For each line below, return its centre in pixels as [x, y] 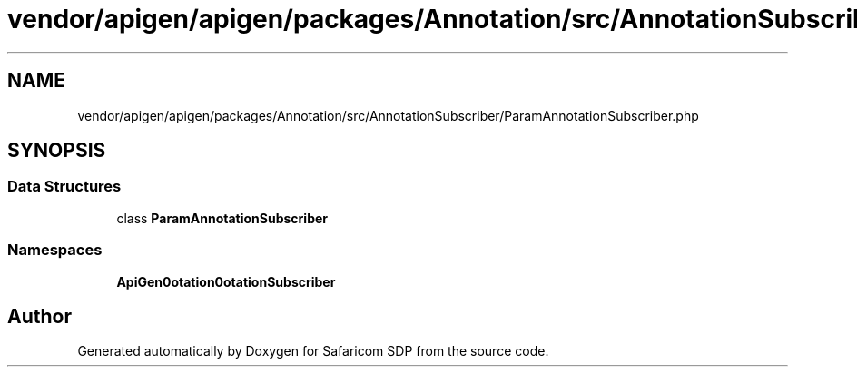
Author [39, 316]
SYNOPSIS [57, 151]
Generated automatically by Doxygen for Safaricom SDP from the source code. [313, 351]
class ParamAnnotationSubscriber [222, 218]
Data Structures [64, 187]
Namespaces [55, 250]
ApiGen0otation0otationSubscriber [226, 281]
